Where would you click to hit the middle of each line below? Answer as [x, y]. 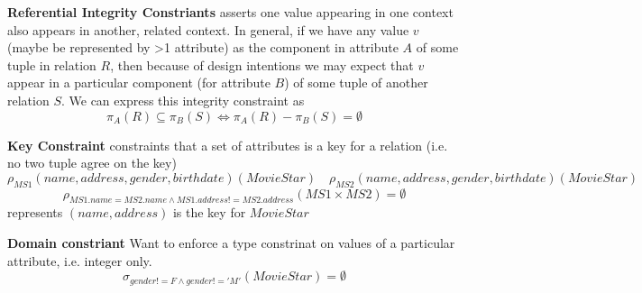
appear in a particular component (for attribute [139, 82]
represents [35, 212]
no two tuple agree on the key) [92, 163]
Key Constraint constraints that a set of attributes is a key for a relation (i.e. [228, 145]
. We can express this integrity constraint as [183, 100]
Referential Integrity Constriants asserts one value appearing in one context [230, 12]
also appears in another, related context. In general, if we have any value [208, 29]
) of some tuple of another [356, 82]
